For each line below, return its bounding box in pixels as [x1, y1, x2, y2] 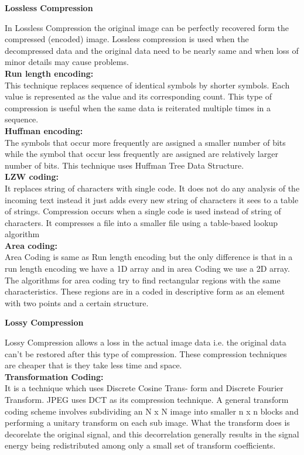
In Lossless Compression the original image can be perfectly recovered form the [5, 21, 289, 33]
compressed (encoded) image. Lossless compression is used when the [5, 33, 249, 45]
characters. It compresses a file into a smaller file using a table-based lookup [5, 216, 278, 228]
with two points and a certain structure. [5, 296, 149, 309]
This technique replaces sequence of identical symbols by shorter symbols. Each [5, 78, 290, 91]
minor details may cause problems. [5, 56, 129, 68]
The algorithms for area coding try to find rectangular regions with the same [5, 273, 281, 286]
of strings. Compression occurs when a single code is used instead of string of [5, 205, 281, 217]
